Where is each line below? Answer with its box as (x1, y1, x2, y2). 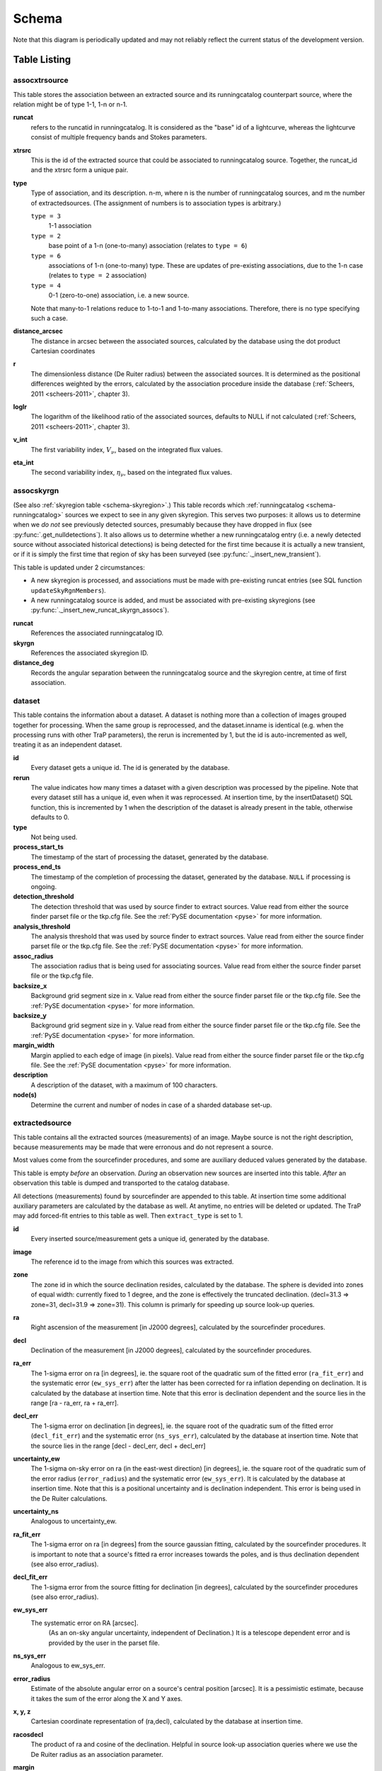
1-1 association (48, 222, 92, 230)
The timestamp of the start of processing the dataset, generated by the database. (30, 852, 269, 861)
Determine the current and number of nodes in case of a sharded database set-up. (30, 1100, 272, 1109)
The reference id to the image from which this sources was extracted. (30, 1257, 234, 1266)
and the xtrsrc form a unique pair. (30, 166, 129, 174)
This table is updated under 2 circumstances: (13, 563, 145, 572)
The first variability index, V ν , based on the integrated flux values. (30, 445, 223, 456)
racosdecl (13, 1730, 44, 1738)
